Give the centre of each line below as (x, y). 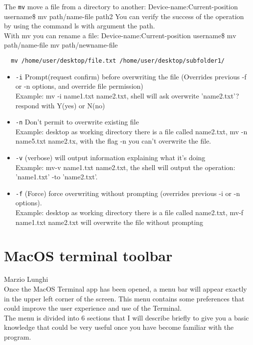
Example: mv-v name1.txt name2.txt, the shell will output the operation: (125, 167)
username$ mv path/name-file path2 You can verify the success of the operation (124, 16)
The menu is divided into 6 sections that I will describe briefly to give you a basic (126, 317)
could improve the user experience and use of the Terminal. (93, 308)
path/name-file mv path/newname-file (61, 45)
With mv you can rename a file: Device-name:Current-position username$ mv (120, 35)
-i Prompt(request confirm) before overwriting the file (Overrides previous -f (131, 76)
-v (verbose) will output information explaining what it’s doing (110, 157)
